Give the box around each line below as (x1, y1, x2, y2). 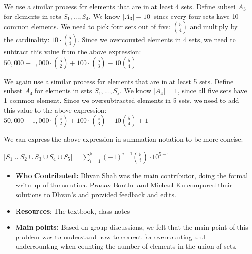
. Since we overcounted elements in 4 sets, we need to (78, 34, 236, 45)
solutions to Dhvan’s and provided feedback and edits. (15, 189, 176, 199)
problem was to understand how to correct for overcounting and (15, 231, 206, 241)
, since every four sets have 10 (150, 11, 239, 21)
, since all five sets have (177, 85, 247, 96)
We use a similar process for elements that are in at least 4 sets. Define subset (4, 1, 236, 11)
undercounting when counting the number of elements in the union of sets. (15, 241, 237, 251)
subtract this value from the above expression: (4, 47, 141, 57)
